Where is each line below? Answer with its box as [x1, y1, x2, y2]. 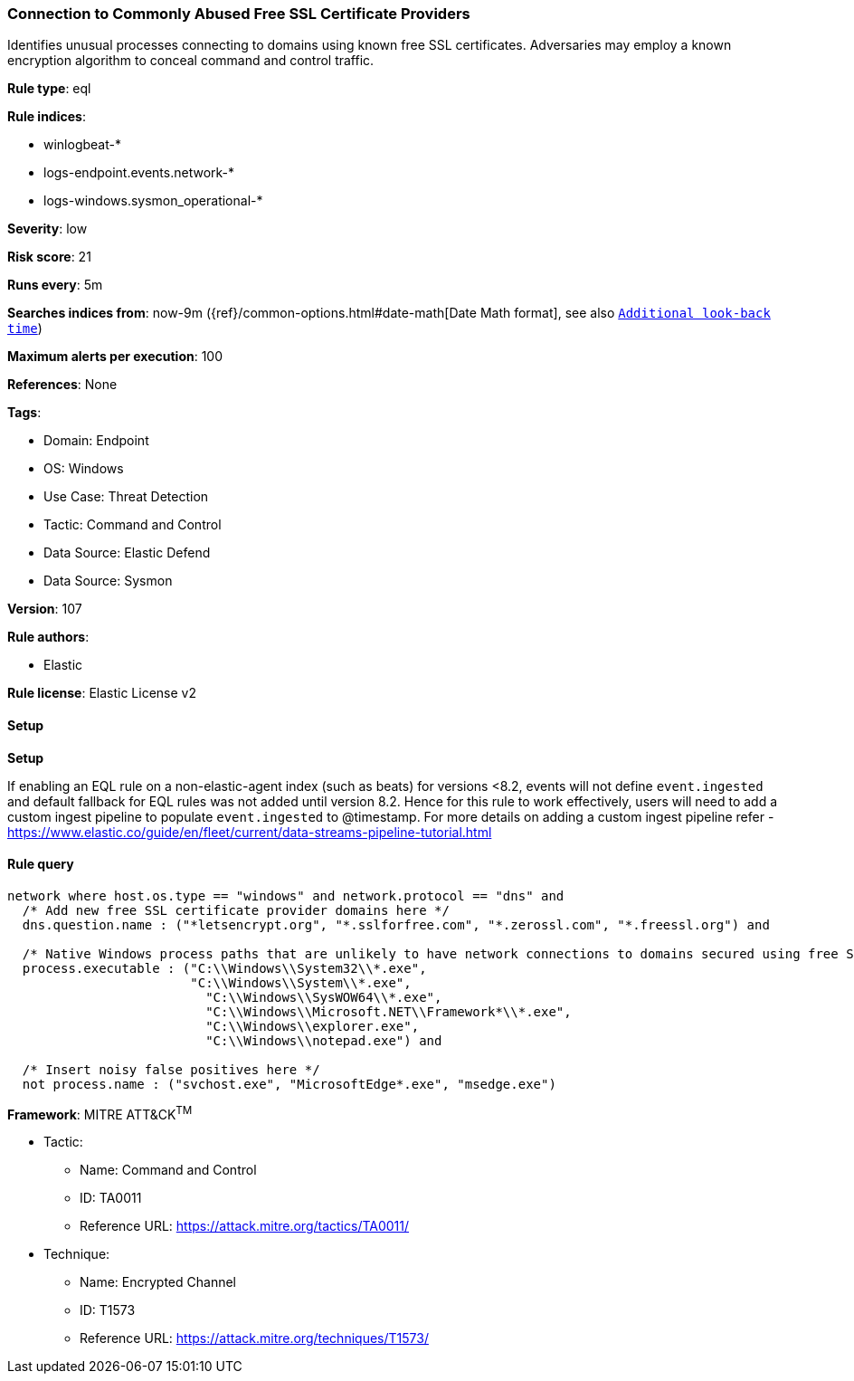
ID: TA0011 [80, 1190, 142, 1206]
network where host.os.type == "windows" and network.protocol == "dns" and [7, 888, 565, 903]
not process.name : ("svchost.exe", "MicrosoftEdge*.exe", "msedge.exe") [22, 1076, 556, 1091]
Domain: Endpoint [43, 433, 149, 449]
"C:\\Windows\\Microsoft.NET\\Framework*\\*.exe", [205, 1004, 572, 1019]
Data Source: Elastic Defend [43, 545, 211, 561]
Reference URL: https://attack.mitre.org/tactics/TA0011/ [80, 1218, 410, 1234]
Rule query [7, 856, 74, 872]
